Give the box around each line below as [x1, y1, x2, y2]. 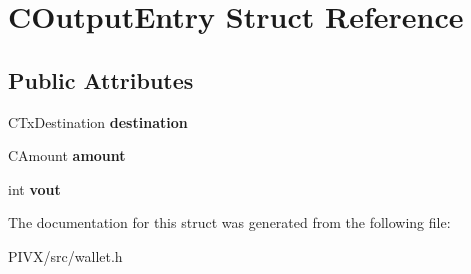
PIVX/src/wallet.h [8, 245, 123, 266]
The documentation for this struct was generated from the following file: [8, 212, 451, 233]
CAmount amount [8, 145, 126, 166]
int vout [8, 178, 61, 199]
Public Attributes [8, 64, 194, 95]
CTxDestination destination [8, 111, 188, 132]
